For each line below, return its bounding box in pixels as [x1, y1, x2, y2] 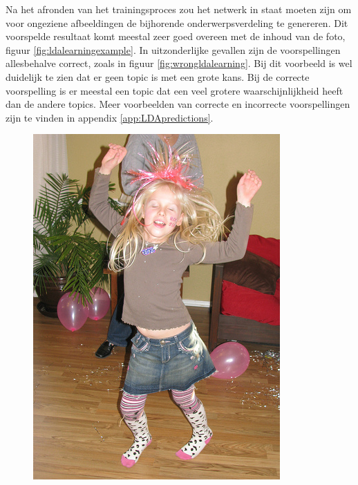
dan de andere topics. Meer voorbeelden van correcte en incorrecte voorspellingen [6, 97, 350, 111]
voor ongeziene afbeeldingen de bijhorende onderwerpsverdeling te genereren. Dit [6, 15, 348, 30]
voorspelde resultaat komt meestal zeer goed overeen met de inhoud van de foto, [6, 29, 346, 44]
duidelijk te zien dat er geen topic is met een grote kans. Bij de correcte [6, 69, 310, 84]
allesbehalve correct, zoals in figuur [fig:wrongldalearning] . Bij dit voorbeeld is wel [6, 56, 352, 70]
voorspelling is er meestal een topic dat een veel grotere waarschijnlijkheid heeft [6, 83, 343, 97]
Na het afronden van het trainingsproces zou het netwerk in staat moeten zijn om [6, 2, 352, 16]
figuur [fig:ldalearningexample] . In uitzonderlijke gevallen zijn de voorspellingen [6, 42, 341, 57]
